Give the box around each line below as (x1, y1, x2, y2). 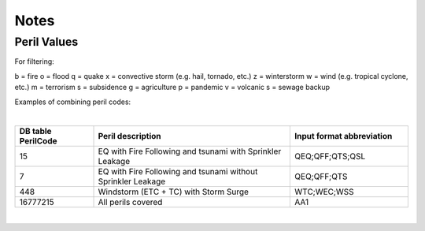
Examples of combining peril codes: (14, 97, 131, 106)
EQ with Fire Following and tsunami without (98, 166, 258, 177)
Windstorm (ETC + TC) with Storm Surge (98, 186, 249, 197)
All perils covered (98, 197, 163, 208)
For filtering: (14, 57, 54, 66)
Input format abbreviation (294, 131, 393, 142)
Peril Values (14, 35, 79, 49)
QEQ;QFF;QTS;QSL (294, 151, 366, 162)
